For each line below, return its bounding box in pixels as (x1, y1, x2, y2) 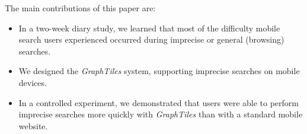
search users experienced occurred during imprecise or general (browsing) (18, 33, 284, 46)
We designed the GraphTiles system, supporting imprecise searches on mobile (18, 65, 300, 77)
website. (18, 119, 48, 132)
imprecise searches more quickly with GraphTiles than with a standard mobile (18, 108, 303, 120)
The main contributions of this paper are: (5, 2, 156, 14)
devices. (18, 76, 47, 88)
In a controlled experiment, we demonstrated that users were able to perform (18, 96, 299, 109)
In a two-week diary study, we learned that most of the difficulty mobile (18, 21, 280, 34)
